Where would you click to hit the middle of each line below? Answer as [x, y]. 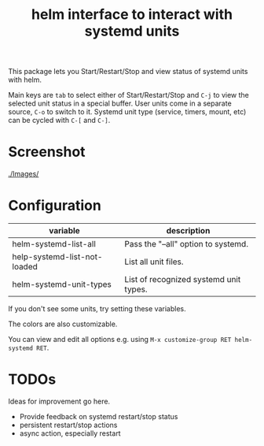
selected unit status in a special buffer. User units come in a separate [120, 103]
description [188, 231]
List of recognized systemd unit [183, 280]
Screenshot [47, 152]
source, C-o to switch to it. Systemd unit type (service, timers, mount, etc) [127, 112]
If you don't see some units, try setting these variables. [97, 309]
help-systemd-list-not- [57, 257]
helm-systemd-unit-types [62, 284]
